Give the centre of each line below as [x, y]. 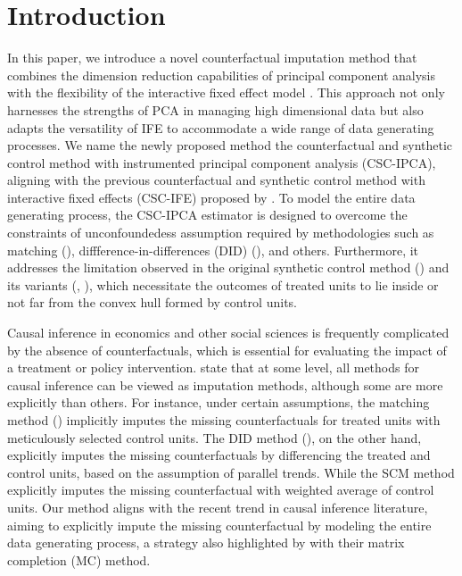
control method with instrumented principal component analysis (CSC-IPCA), [222, 162]
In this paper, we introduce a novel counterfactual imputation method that [212, 58]
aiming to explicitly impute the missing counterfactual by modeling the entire [219, 525]
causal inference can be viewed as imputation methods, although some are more [225, 384]
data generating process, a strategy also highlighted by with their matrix [206, 543]
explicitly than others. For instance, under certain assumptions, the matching [219, 402]
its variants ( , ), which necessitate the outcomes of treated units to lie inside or [223, 284]
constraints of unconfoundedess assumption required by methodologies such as [221, 233]
